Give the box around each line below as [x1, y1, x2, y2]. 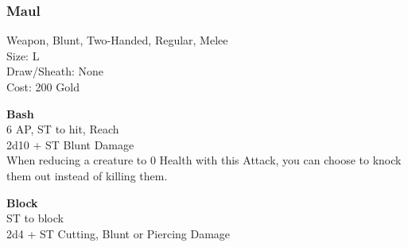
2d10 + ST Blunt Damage [6, 136, 134, 152]
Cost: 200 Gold [6, 79, 80, 95]
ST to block [6, 210, 64, 226]
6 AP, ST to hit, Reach [6, 121, 119, 137]
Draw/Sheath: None [6, 63, 103, 79]
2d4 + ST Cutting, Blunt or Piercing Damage [6, 225, 231, 241]
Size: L [6, 47, 40, 64]
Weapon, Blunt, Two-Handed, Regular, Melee [6, 32, 228, 48]
